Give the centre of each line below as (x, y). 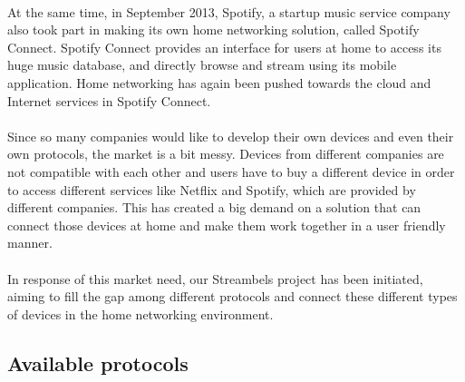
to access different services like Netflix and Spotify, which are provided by (212, 189)
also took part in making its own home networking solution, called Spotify (213, 29)
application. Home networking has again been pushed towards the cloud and (219, 82)
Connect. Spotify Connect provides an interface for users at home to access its (224, 47)
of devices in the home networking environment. (140, 313)
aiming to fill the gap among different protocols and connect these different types (232, 296)
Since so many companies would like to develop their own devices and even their (231, 136)
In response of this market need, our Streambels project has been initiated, (215, 278)
